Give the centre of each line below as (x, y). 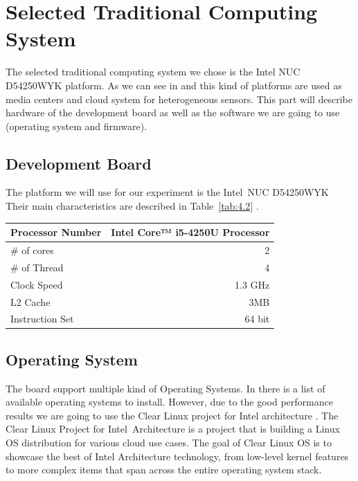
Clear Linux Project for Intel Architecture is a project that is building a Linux (173, 429)
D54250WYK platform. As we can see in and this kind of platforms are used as (174, 85)
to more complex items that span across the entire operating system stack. (164, 470)
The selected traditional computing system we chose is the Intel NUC (153, 72)
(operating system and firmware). (77, 126)
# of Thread (37, 267)
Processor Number (56, 232)
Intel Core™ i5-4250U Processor (190, 232)
